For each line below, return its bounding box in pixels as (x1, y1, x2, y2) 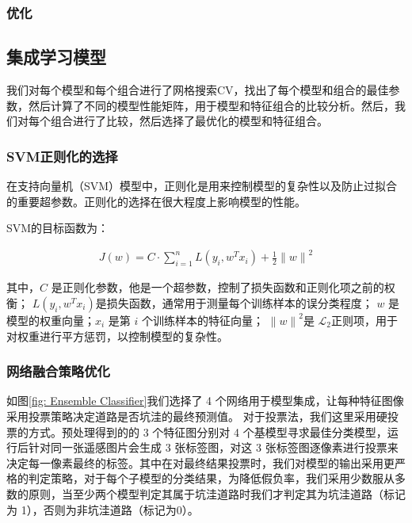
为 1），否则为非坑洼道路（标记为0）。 (6, 501, 199, 517)
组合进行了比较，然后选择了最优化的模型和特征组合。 (50, 113, 328, 129)
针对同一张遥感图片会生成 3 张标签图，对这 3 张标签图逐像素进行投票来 (28, 439, 399, 456)
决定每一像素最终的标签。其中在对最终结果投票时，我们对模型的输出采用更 (6, 454, 395, 471)
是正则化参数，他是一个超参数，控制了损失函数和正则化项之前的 (51, 279, 384, 296)
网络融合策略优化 (6, 361, 110, 381)
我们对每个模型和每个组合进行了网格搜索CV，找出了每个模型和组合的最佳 (6, 82, 389, 98)
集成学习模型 (6, 44, 106, 69)
